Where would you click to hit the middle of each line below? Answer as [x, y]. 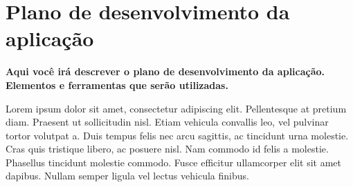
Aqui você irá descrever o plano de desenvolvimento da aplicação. [165, 71]
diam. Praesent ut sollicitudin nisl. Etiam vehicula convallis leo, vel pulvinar [167, 122]
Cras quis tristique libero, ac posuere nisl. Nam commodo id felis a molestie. [167, 149]
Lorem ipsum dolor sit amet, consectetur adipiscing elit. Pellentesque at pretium [176, 108]
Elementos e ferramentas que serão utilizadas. [117, 85]
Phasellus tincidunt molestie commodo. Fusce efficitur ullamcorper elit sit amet [174, 162]
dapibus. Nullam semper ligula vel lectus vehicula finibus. [127, 176]
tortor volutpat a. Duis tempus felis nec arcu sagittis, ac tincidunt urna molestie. [177, 135]
